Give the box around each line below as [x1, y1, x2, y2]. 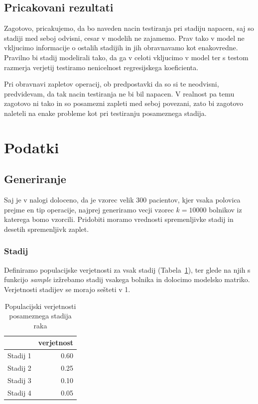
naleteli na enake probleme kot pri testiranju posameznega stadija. [4, 107, 207, 118]
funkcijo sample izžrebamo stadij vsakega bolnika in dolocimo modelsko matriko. [4, 274, 250, 285]
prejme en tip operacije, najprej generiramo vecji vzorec [4, 204, 174, 214]
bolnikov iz [209, 204, 242, 214]
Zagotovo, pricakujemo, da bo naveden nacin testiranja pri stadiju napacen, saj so [4, 23, 254, 33]
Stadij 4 [7, 387, 31, 398]
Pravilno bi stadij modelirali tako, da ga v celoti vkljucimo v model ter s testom [4, 52, 249, 62]
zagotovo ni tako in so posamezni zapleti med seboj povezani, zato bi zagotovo [4, 98, 244, 108]
